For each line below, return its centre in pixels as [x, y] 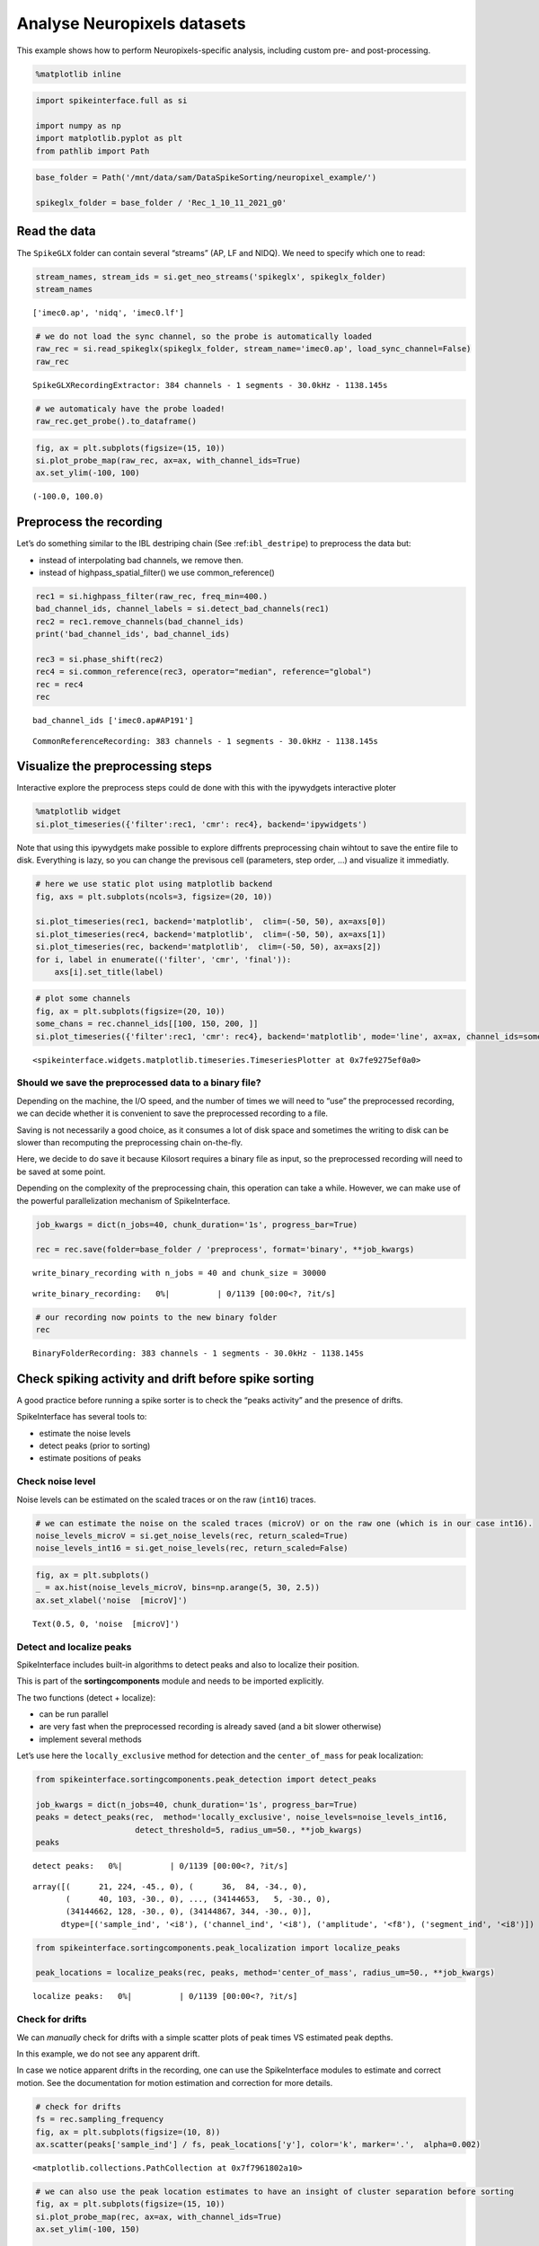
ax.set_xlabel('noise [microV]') [111, 1600]
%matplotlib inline [78, 74]
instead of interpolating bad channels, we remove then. [141, 560]
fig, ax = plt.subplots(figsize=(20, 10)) [130, 1011]
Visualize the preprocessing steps [115, 767]
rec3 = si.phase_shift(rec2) [100, 659]
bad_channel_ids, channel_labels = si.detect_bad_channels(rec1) [182, 609]
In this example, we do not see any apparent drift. [108, 2054]
